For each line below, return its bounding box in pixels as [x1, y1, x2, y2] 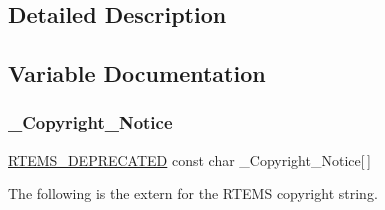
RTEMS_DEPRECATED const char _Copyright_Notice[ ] [8, 149, 371, 170]
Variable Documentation [8, 58, 266, 89]
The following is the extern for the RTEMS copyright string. [8, 183, 378, 204]
